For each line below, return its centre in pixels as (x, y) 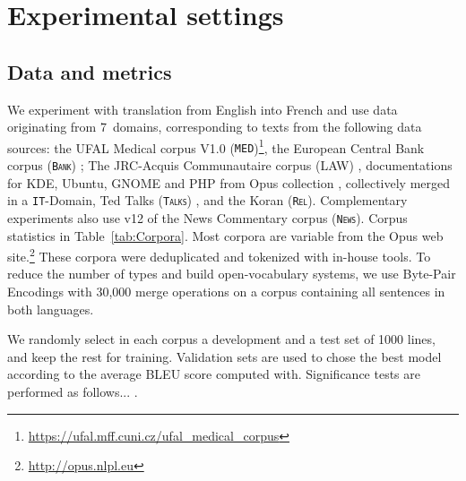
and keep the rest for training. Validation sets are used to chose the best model (224, 356)
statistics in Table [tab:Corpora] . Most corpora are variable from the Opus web (225, 235)
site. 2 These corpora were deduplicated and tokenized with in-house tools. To (219, 255)
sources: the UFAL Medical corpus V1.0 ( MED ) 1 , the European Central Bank (216, 146)
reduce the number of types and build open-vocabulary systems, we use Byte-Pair (232, 274)
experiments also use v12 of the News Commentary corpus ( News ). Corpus (207, 217)
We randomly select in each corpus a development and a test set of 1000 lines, (221, 339)
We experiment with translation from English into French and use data (203, 109)
